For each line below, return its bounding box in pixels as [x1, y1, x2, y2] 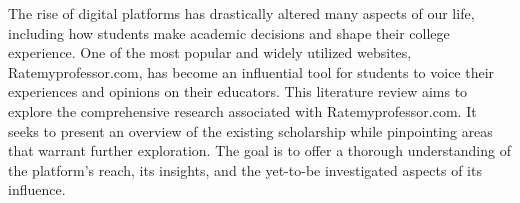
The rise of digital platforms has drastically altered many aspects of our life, [8, 3, 475, 23]
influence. [8, 179, 66, 200]
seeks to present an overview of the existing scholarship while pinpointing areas [8, 120, 493, 141]
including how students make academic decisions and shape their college [8, 22, 450, 43]
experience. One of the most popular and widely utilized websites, [8, 42, 412, 63]
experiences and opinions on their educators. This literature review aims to [8, 81, 468, 102]
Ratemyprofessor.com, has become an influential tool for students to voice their [8, 61, 495, 82]
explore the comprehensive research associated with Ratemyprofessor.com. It [8, 100, 477, 121]
